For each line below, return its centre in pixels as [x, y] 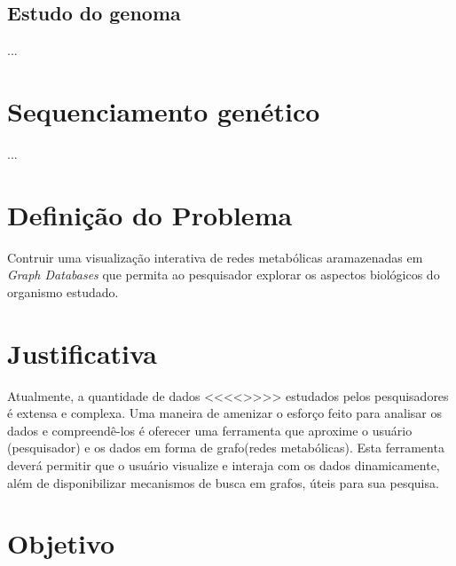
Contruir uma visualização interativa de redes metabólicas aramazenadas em [215, 257]
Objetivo [61, 543]
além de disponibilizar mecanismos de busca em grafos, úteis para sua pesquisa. [223, 482]
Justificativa [82, 353]
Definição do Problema [150, 214]
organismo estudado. [63, 291]
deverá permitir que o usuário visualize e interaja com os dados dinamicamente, [224, 464]
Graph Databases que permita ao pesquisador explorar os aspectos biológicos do [224, 275]
